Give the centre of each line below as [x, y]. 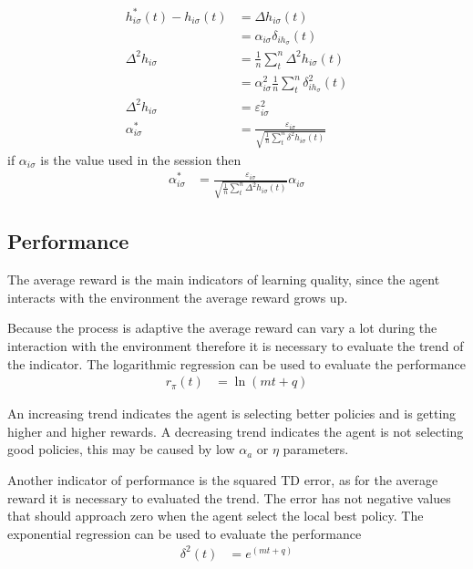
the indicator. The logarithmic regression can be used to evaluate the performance [236, 363]
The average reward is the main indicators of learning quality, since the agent [224, 279]
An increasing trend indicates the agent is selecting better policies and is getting [232, 414]
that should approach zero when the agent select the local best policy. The [216, 516]
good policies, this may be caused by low [121, 449]
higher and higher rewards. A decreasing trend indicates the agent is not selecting [236, 431]
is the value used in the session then [141, 159]
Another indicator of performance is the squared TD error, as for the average [223, 479]
